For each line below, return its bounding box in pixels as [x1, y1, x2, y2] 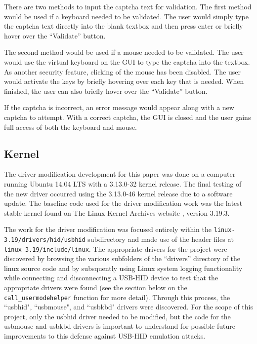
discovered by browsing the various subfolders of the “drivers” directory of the [4, 253, 240, 264]
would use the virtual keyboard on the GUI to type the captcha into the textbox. [4, 56, 250, 67]
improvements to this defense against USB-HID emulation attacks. [4, 331, 206, 341]
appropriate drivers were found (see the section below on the [4, 282, 187, 293]
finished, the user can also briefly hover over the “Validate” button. [4, 85, 208, 96]
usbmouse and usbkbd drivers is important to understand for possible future [4, 321, 235, 331]
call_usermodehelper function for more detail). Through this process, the [4, 292, 230, 302]
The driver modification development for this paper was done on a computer [4, 169, 236, 179]
